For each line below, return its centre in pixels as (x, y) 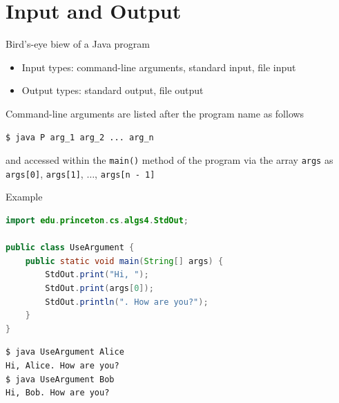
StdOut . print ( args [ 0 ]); (99, 288)
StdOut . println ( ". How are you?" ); (127, 302)
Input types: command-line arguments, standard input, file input (159, 67)
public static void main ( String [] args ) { (124, 261)
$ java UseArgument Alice (65, 352)
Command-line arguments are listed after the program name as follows (155, 113)
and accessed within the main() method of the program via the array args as (169, 160)
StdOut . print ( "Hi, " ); (97, 275)
